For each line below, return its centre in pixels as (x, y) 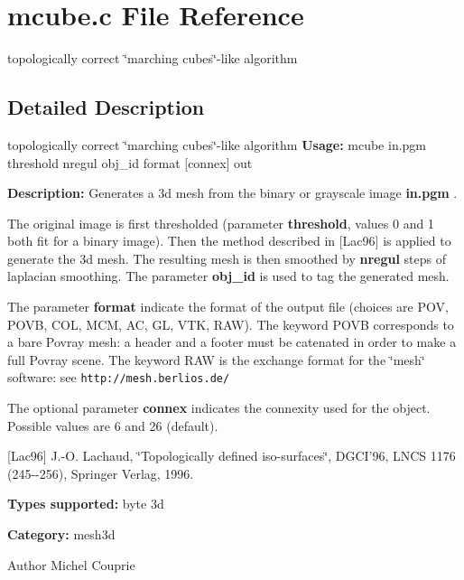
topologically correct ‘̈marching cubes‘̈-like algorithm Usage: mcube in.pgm (217, 144)
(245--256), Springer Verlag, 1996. (101, 473)
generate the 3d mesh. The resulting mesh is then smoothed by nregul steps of (227, 258)
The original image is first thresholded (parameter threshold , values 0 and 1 (221, 223)
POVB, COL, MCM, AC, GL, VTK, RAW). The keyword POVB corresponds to (231, 324)
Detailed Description (106, 107)
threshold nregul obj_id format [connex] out (130, 162)
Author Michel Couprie (71, 564)
